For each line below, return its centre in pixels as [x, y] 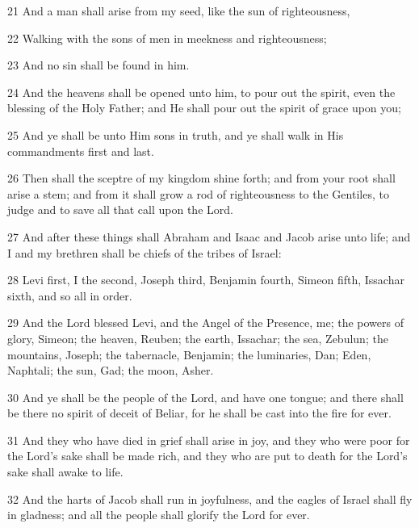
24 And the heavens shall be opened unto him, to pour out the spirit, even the [201, 92]
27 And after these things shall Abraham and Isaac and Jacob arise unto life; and [209, 236]
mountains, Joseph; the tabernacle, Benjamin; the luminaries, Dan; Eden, [189, 354]
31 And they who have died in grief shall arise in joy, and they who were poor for [209, 440]
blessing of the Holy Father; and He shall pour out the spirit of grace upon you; [204, 108]
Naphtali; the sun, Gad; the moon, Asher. [111, 370]
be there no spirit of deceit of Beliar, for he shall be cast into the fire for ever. [199, 413]
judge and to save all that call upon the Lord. [120, 210]
